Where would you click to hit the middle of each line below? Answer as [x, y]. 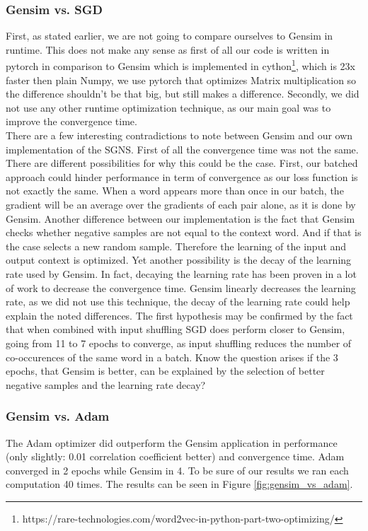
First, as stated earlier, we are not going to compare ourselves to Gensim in [169, 36]
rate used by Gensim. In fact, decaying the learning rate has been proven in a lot [181, 273]
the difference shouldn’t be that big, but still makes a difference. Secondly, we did [183, 94]
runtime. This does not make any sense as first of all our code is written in [168, 49]
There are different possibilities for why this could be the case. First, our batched [182, 163]
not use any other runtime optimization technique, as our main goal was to [168, 107]
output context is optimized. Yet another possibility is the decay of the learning [179, 260]
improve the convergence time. [71, 121]
